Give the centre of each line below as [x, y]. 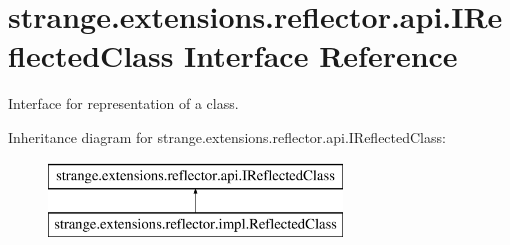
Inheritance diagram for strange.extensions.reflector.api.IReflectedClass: [227, 136]
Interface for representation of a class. [123, 103]
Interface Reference [321, 55]
